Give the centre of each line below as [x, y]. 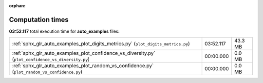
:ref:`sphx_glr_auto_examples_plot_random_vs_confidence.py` [83, 66]
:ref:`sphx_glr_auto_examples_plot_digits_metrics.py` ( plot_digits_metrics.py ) [101, 44]
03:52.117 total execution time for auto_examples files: [64, 31]
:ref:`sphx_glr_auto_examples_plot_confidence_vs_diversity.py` [84, 53]
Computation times [39, 20]
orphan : [17, 6]
